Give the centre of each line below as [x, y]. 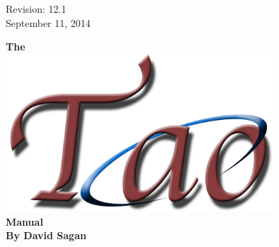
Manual [24, 221]
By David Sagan [46, 235]
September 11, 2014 [48, 22]
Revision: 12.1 [36, 9]
